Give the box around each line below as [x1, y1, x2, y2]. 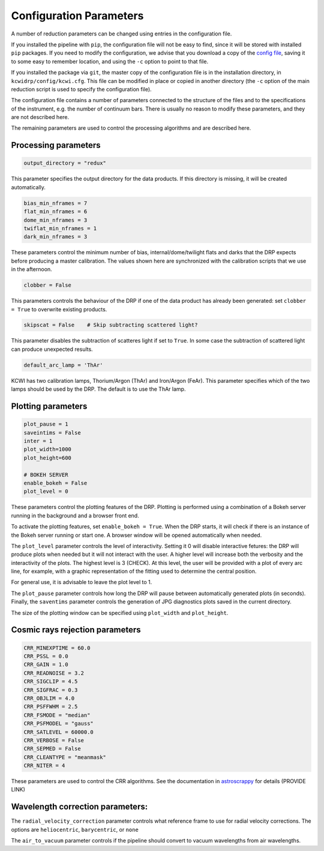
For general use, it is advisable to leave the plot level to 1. [11, 579, 152, 586]
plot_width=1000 [23, 446, 72, 453]
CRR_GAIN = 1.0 [23, 661, 68, 668]
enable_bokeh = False [23, 480, 88, 486]
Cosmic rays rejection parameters [11, 625, 141, 635]
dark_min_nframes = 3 [23, 233, 88, 240]
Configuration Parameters [11, 9, 144, 22]
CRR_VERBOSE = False [23, 737, 84, 743]
